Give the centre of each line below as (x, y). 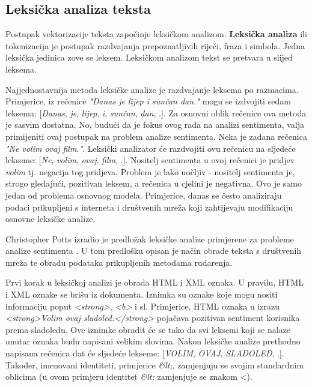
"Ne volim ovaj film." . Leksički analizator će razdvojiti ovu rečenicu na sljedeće (151, 148)
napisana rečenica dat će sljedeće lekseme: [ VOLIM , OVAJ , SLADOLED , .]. (145, 353)
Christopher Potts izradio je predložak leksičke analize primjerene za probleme (150, 238)
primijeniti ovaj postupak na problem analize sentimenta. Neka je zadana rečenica (156, 136)
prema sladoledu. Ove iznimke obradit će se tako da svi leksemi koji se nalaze (148, 329)
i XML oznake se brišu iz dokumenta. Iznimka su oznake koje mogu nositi (142, 294)
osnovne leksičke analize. (50, 219)
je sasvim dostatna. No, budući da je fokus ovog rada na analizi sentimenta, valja (155, 124)
